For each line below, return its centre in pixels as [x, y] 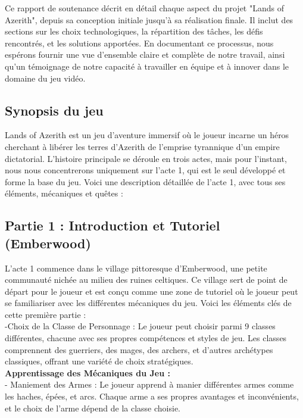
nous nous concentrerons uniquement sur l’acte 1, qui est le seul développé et [145, 170]
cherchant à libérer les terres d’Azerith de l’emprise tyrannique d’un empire [142, 146]
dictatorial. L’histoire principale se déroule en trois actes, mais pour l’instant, [146, 158]
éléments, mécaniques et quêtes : [64, 193]
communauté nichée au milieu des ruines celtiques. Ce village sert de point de [146, 280]
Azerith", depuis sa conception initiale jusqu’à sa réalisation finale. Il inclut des [149, 19]
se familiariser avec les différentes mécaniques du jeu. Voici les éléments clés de [148, 303]
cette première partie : [46, 314]
